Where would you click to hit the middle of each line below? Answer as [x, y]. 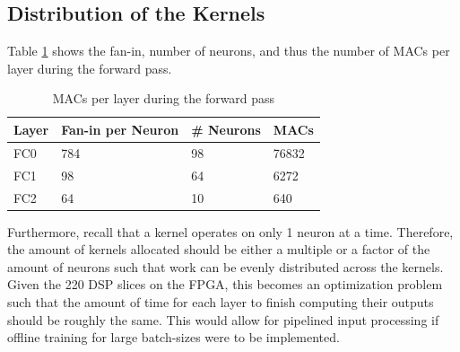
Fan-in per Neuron [120, 129]
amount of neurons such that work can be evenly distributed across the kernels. [226, 266]
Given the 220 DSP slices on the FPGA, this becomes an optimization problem [225, 284]
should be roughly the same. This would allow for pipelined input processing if [223, 319]
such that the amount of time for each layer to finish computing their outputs [221, 301]
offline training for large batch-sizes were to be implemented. [174, 337]
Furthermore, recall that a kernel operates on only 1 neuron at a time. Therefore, [230, 231]
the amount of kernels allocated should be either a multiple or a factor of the [219, 249]
